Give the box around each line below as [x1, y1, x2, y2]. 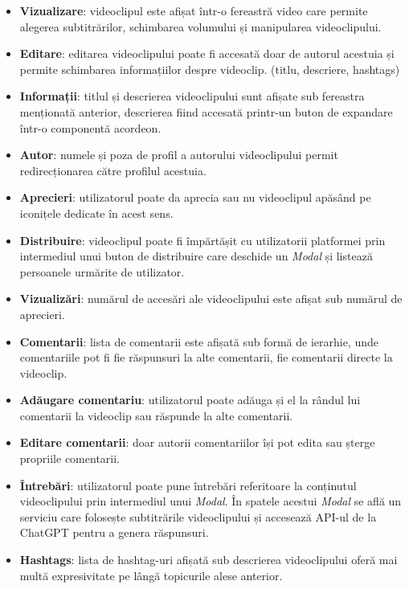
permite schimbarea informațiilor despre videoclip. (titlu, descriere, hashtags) [19, 60, 400, 77]
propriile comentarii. [19, 450, 120, 467]
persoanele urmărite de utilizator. [19, 263, 185, 280]
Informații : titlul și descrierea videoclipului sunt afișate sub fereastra [19, 88, 365, 104]
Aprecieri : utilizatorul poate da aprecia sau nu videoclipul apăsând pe [19, 189, 371, 206]
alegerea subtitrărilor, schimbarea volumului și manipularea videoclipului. [19, 18, 382, 35]
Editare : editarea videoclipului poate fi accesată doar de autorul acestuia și [19, 45, 395, 62]
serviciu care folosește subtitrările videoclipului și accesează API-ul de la [19, 508, 377, 525]
